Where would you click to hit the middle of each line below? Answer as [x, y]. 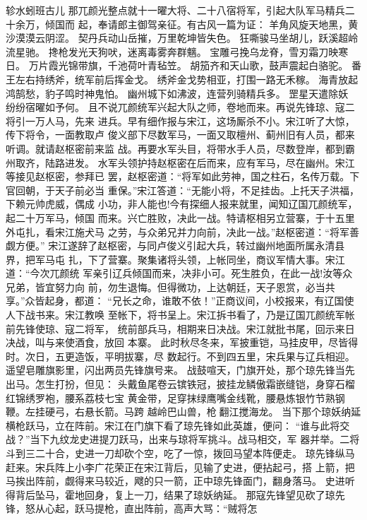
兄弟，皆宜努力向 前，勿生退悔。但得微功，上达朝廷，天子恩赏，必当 [166, 286]
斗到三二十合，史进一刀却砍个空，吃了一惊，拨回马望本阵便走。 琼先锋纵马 [180, 453]
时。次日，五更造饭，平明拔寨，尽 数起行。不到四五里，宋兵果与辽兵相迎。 [180, 356]
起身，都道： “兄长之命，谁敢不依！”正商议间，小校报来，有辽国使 [199, 301]
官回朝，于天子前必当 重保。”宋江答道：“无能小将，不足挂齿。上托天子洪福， [182, 190]
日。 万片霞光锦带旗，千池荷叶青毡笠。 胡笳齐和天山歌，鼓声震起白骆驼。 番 [183, 65]
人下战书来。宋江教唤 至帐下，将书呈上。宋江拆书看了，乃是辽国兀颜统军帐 [180, 315]
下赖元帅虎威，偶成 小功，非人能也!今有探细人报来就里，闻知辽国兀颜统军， [182, 204]
